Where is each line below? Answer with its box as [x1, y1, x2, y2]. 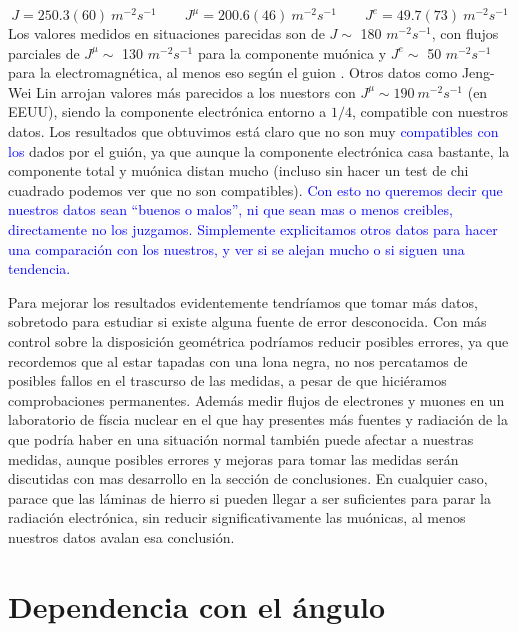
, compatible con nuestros [351, 101, 509, 122]
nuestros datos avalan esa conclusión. [8, 526, 235, 547]
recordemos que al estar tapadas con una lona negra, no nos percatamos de [8, 350, 468, 371]
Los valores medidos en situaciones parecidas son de [8, 23, 325, 44]
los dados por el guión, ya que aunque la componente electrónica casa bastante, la [8, 140, 510, 161]
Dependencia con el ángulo [8, 585, 386, 626]
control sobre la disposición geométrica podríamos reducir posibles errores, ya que [8, 330, 509, 351]
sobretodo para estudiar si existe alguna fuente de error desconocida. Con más [8, 311, 487, 332]
